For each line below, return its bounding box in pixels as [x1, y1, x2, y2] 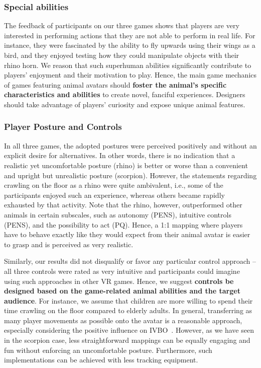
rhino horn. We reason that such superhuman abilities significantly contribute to [4, 59, 251, 70]
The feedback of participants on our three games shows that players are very [4, 20, 239, 31]
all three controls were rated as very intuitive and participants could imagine [4, 265, 240, 276]
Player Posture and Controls [4, 120, 122, 133]
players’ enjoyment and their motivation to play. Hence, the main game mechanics [4, 69, 257, 80]
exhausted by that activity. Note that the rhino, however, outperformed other [4, 199, 242, 210]
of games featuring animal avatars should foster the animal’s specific [4, 79, 227, 90]
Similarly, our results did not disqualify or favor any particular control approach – [4, 256, 256, 266]
